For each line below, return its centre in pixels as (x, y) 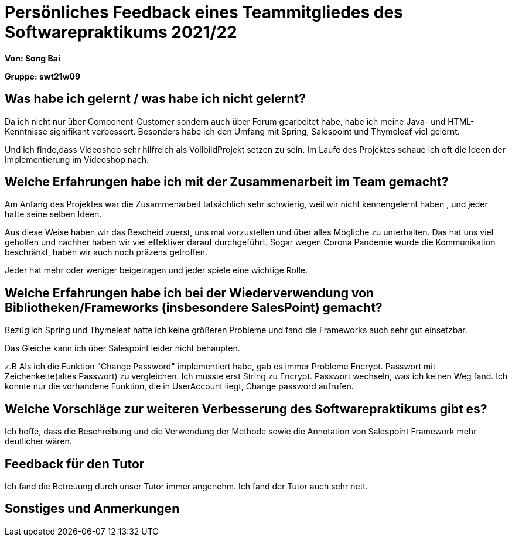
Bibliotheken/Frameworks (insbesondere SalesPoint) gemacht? (194, 307)
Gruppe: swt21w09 (43, 76)
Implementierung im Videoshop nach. (77, 159)
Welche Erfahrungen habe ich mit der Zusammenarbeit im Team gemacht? (227, 182)
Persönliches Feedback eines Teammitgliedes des (204, 12)
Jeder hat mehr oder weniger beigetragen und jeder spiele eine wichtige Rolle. (156, 270)
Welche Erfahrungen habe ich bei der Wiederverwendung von (190, 293)
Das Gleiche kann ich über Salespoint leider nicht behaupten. (122, 348)
